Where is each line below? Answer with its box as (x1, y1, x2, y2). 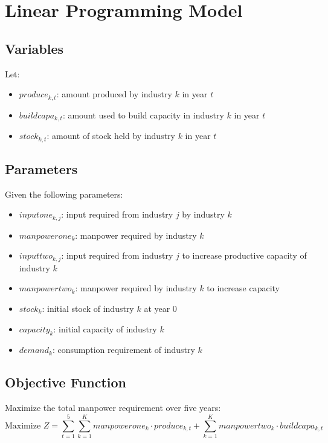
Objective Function (5, 373, 127, 392)
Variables (5, 39, 64, 57)
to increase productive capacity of (182, 249, 307, 262)
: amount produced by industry (56, 88, 172, 100)
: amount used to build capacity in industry (62, 108, 224, 121)
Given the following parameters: (5, 187, 123, 200)
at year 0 (144, 302, 177, 315)
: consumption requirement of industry (52, 343, 195, 356)
